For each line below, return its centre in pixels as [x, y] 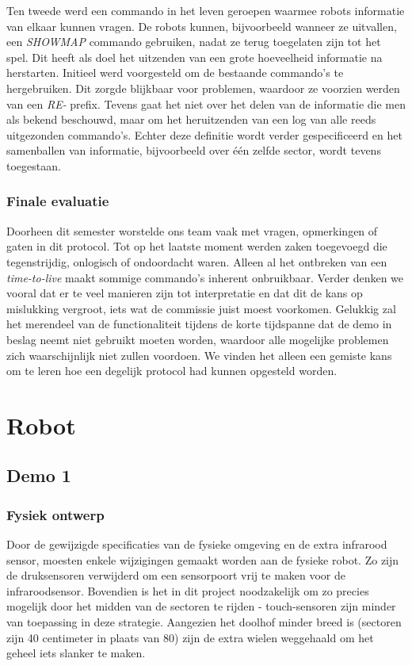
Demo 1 [39, 475]
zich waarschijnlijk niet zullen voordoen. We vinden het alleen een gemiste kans [199, 355]
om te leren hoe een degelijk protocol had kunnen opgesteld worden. [172, 371]
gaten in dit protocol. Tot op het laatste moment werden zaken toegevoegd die [197, 246]
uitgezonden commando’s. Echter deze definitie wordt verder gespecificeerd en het [204, 134]
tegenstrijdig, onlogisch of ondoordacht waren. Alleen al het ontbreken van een [197, 261]
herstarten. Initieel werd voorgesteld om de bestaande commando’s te [175, 73]
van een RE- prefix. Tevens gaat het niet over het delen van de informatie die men [206, 103]
